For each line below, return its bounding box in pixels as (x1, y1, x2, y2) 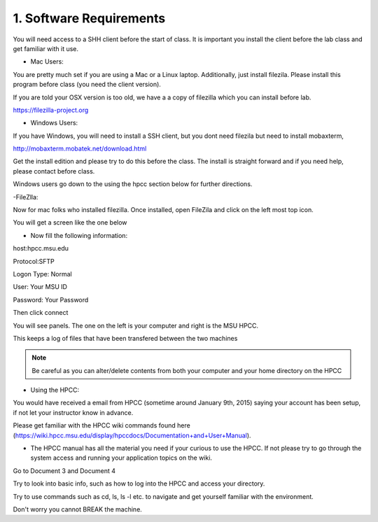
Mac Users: (30, 57, 64, 66)
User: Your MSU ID (13, 283, 68, 291)
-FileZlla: (13, 192, 38, 201)
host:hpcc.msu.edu (13, 244, 69, 253)
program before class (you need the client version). (13, 80, 161, 89)
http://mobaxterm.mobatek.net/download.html (13, 144, 147, 153)
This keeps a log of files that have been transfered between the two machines (13, 334, 238, 342)
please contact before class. (13, 167, 95, 175)
